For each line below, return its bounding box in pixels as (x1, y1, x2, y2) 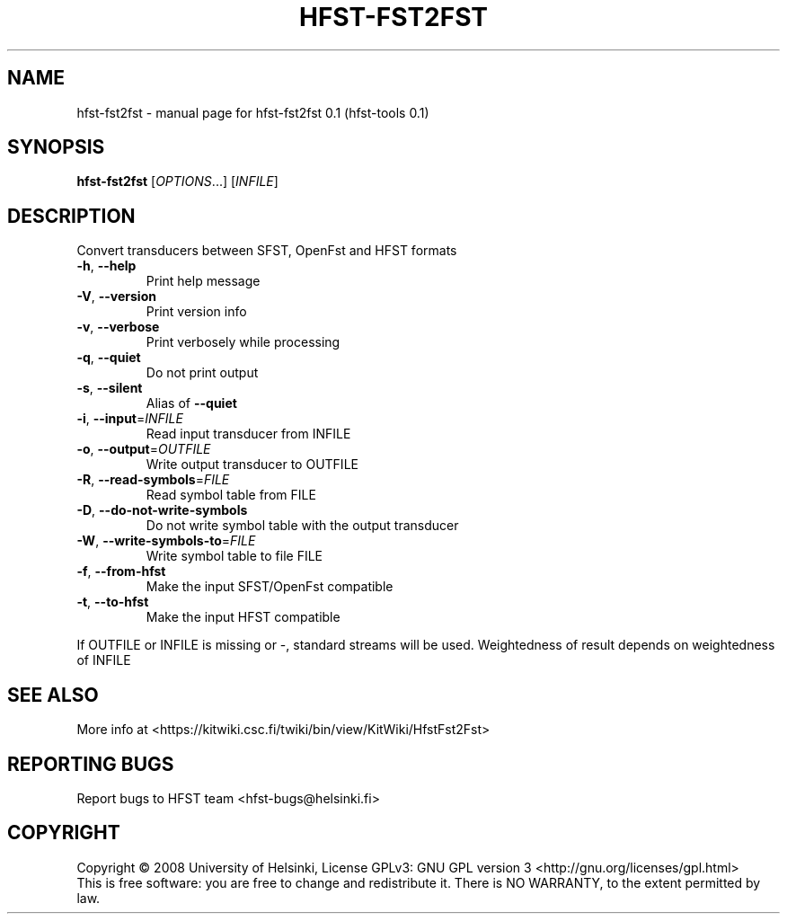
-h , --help (76, 258, 137, 274)
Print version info (146, 304, 247, 320)
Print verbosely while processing (146, 334, 340, 350)
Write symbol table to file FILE (146, 548, 323, 564)
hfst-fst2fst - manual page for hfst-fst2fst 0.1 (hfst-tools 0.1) (76, 104, 429, 120)
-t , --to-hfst (76, 594, 149, 610)
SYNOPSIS (7, 136, 105, 159)
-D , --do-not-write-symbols (76, 502, 248, 518)
